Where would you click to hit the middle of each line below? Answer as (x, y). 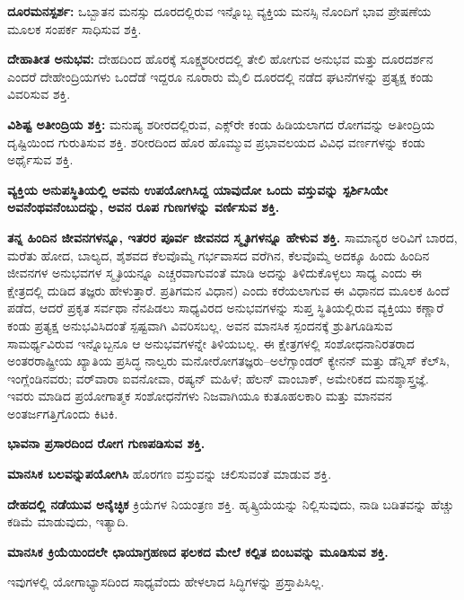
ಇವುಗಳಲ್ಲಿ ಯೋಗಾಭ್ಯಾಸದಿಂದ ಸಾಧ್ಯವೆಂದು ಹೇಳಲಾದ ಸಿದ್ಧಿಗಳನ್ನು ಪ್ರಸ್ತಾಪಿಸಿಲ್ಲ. (166, 582)
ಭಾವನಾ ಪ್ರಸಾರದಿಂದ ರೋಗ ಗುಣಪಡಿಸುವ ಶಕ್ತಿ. (106, 443)
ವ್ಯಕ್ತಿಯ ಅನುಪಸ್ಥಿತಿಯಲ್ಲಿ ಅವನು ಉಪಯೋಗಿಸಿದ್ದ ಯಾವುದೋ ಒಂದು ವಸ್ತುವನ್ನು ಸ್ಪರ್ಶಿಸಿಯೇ (198, 189)
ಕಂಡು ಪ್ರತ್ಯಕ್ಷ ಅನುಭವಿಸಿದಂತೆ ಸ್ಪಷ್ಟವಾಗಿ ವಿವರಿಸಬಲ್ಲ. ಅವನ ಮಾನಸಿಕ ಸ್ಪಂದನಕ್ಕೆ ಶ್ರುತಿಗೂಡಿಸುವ (200, 325)
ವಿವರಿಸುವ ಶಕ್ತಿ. (39, 94)
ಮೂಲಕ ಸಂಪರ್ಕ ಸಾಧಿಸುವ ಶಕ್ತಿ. (74, 28)
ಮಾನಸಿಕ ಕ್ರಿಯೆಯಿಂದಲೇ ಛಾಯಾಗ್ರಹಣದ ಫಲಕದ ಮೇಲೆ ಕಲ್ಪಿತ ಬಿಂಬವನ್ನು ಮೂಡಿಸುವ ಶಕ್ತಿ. (198, 551)
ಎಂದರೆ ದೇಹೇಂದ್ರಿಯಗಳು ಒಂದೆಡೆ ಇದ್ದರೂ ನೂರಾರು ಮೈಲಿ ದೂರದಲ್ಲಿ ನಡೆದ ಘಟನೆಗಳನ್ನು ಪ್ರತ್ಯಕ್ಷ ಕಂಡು (220, 76)
